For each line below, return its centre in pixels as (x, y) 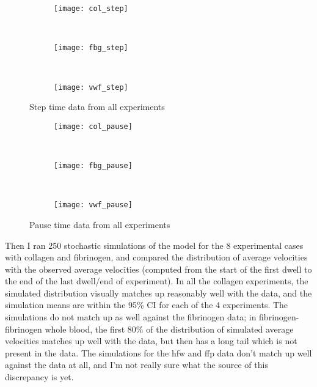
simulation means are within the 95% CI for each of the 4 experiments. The (147, 305)
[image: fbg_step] (91, 48)
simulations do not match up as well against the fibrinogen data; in (131, 317)
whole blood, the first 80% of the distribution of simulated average (169, 329)
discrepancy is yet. (39, 377)
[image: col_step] (91, 9)
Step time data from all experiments (97, 107)
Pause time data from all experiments (100, 224)
